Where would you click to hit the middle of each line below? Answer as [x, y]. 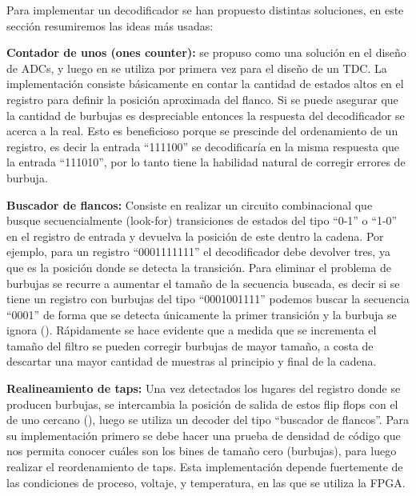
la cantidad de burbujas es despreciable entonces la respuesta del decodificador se [206, 115]
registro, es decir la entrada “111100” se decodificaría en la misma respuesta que [203, 146]
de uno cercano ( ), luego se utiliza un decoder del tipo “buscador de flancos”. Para [208, 420]
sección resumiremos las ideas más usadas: [110, 25]
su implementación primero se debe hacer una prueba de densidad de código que [204, 435]
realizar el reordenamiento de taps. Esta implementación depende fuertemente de [205, 467]
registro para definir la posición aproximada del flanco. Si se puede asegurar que [202, 99]
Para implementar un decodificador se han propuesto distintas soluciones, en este [205, 10]
